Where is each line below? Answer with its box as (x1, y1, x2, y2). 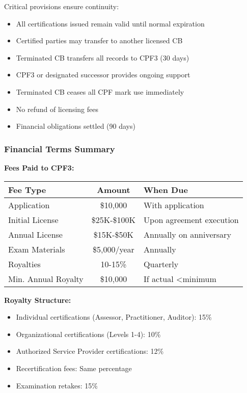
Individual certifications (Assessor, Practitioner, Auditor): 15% (16, 312, 212, 322)
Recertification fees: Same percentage (16, 362, 132, 373)
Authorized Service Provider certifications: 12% (16, 346, 164, 356)
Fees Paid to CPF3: (4, 162, 74, 173)
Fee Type (8, 183, 46, 195)
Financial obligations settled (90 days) (16, 121, 135, 131)
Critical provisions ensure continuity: (4, 1, 119, 11)
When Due (144, 183, 188, 195)
